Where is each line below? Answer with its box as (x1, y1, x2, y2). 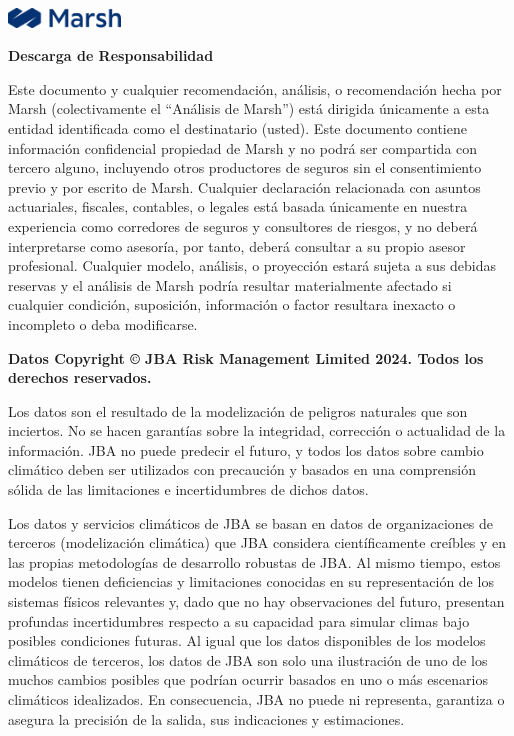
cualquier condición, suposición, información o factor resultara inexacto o (8, 294, 456, 315)
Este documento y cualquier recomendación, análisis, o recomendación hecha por (8, 78, 502, 99)
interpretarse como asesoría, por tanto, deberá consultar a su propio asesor (8, 235, 466, 256)
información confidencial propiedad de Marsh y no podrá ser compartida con (8, 137, 478, 158)
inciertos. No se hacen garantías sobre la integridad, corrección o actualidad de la (8, 420, 506, 441)
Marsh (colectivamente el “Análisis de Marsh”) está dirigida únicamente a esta (8, 98, 490, 119)
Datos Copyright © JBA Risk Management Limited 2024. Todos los (8, 347, 484, 368)
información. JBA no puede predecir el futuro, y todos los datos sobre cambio (8, 439, 484, 460)
